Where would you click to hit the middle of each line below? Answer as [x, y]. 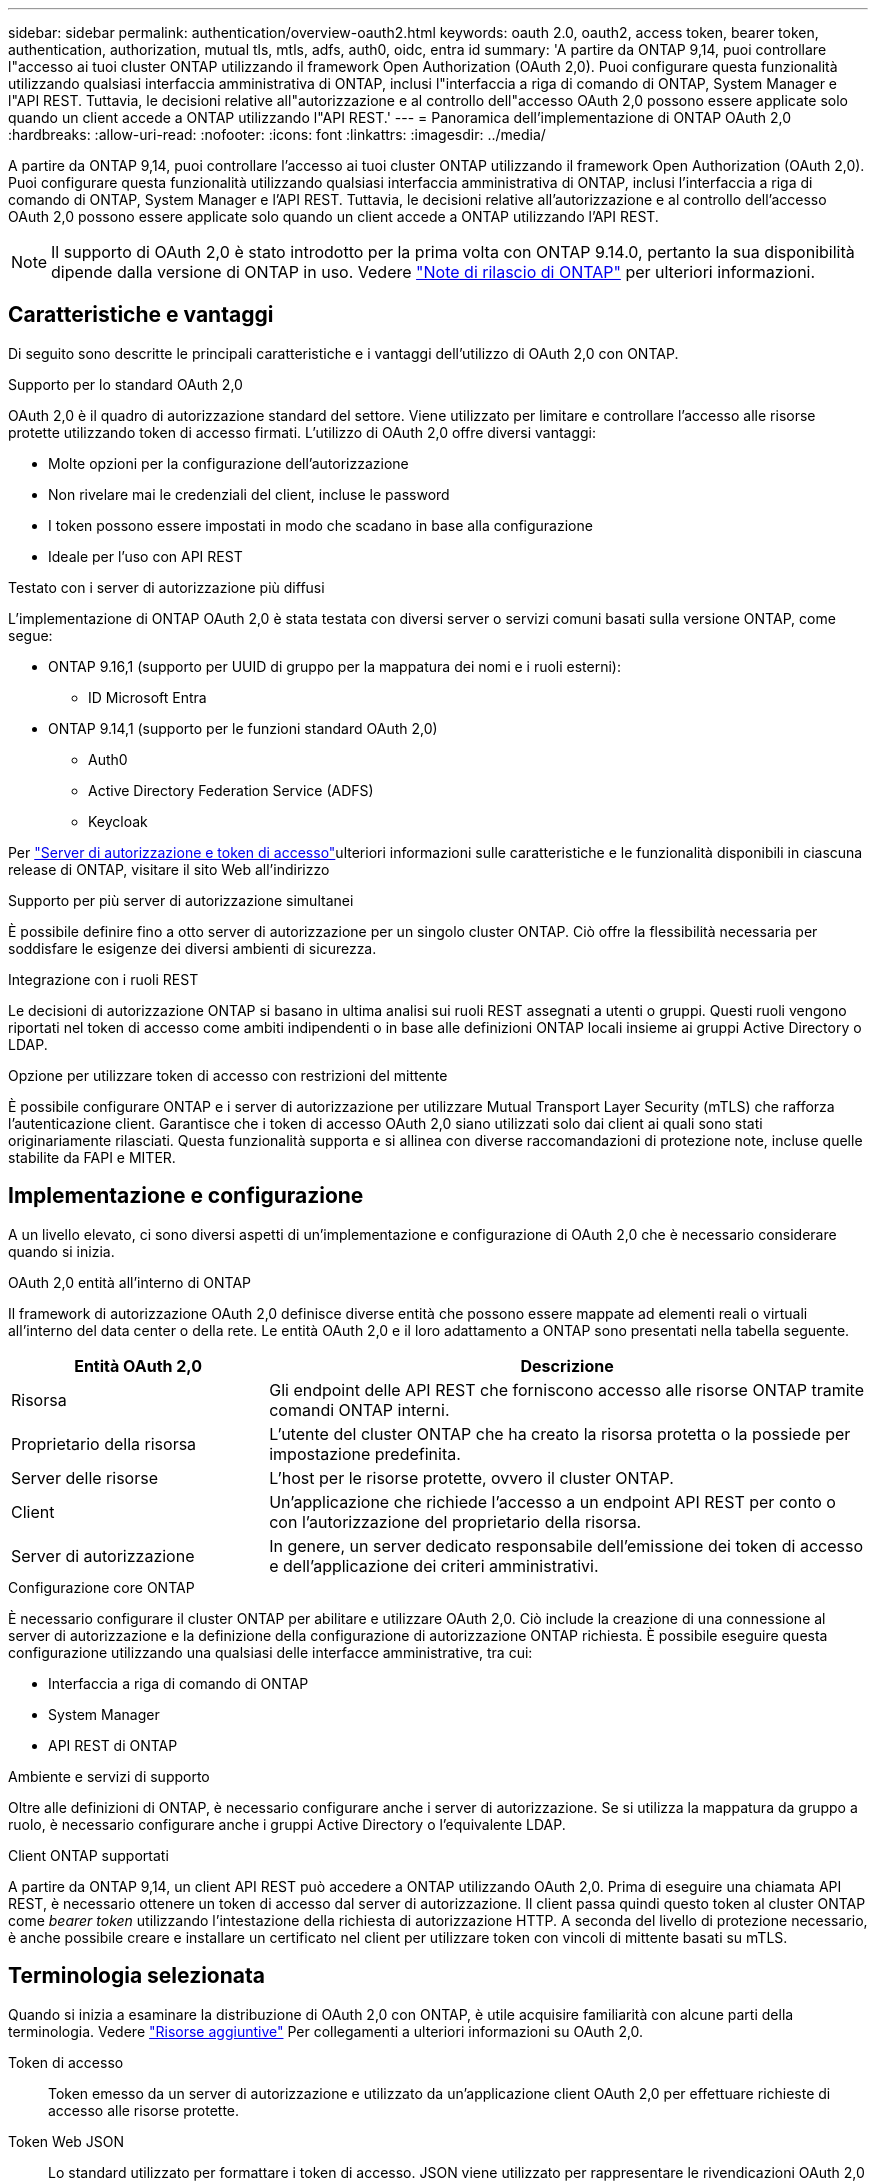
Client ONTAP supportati [88, 1855]
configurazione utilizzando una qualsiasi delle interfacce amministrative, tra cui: [270, 1652]
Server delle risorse [84, 1477]
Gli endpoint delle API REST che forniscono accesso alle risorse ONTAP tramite [566, 1389]
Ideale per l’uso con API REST [145, 556]
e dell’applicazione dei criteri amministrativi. [434, 1565]
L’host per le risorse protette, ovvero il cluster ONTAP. [471, 1477]
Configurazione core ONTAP [101, 1587]
